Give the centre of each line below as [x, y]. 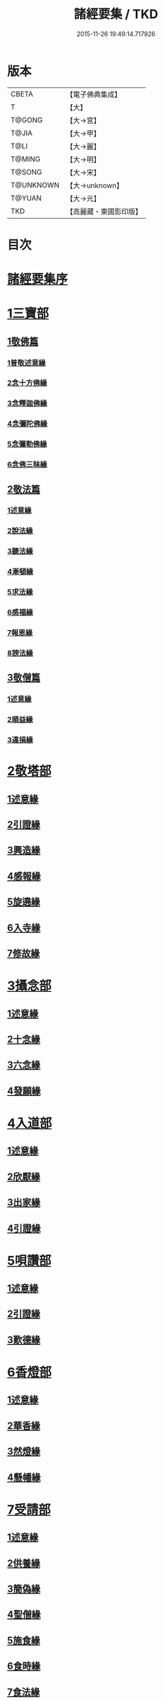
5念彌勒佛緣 [27, 444]
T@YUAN [26, 198]
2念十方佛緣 [27, 383]
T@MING [26, 159]
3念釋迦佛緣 [27, 403]
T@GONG [27, 120]
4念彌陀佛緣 [27, 424]
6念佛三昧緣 [27, 464]
